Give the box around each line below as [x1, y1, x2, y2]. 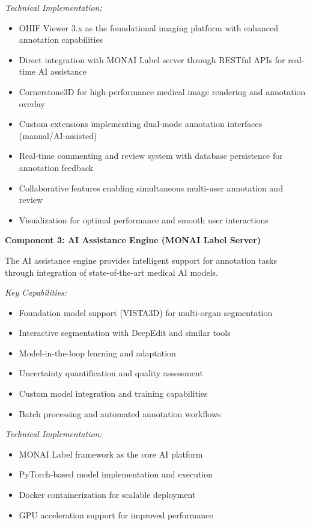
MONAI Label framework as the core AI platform [19, 447, 203, 460]
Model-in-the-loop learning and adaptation [19, 346, 176, 359]
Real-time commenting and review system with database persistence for [19, 149, 283, 162]
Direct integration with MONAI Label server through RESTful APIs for [19, 53, 285, 66]
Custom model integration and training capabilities [19, 387, 208, 400]
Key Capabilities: [5, 286, 67, 299]
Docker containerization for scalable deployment [19, 488, 196, 501]
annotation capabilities [19, 33, 103, 46]
